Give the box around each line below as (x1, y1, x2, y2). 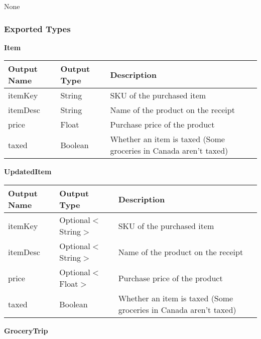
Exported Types (4, 22, 71, 35)
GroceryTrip (4, 325, 48, 335)
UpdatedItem (4, 166, 52, 177)
